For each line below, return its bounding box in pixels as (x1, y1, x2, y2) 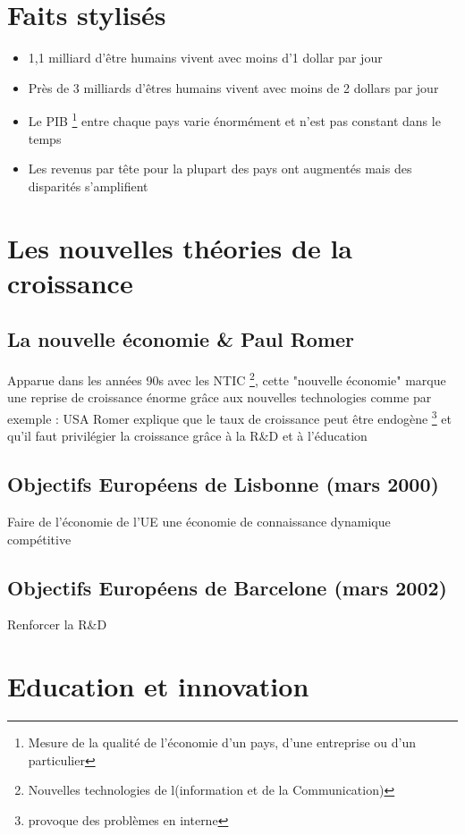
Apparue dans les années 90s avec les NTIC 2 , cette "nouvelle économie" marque (7, 368, 446, 389)
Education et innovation (7, 668, 309, 704)
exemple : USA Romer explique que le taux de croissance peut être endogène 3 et (7, 406, 452, 427)
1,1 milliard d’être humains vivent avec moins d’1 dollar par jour (28, 48, 383, 67)
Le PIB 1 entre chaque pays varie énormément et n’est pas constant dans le (28, 109, 441, 130)
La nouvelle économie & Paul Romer (7, 325, 355, 353)
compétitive (7, 529, 72, 548)
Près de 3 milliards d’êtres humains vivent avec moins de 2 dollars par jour (28, 78, 439, 97)
